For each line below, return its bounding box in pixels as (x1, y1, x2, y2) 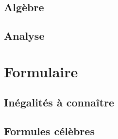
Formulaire (4, 61, 78, 81)
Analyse (4, 28, 45, 43)
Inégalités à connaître (4, 95, 115, 110)
